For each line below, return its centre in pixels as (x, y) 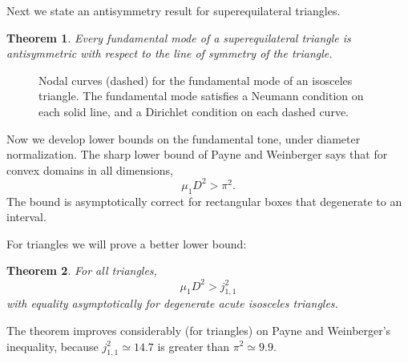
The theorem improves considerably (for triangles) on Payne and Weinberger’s (199, 330)
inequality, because (53, 346)
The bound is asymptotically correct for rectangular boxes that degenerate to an (204, 201)
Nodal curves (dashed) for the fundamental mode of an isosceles (196, 80)
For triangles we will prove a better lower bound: (127, 243)
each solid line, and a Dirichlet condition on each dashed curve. (194, 111)
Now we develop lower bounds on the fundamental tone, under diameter (184, 138)
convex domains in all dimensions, (90, 169)
